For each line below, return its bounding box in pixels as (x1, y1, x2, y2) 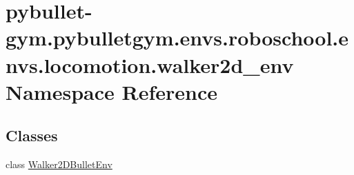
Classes (6, 125, 58, 146)
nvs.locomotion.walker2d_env (6, 50, 294, 79)
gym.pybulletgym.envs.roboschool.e (6, 23, 349, 52)
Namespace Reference (6, 77, 217, 105)
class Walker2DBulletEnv (6, 157, 112, 172)
